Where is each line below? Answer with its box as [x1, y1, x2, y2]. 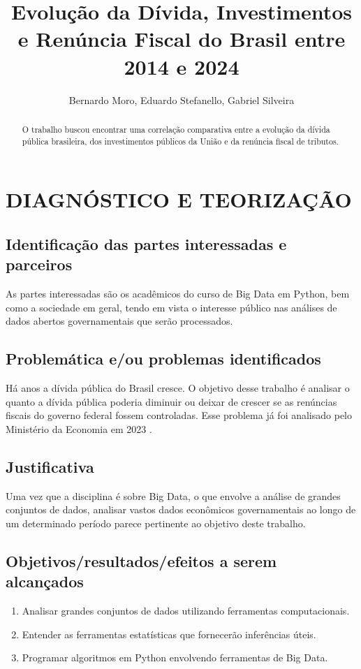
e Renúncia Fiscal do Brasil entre [17, 24, 346, 53]
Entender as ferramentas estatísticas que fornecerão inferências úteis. [22, 626, 316, 641]
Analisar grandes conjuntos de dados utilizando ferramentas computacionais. [22, 603, 350, 617]
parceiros [6, 253, 73, 275]
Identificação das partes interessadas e [6, 233, 287, 254]
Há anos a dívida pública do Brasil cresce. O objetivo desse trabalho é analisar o [6, 380, 350, 395]
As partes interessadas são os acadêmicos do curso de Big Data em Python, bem [6, 286, 350, 300]
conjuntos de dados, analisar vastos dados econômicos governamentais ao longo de [6, 502, 356, 517]
